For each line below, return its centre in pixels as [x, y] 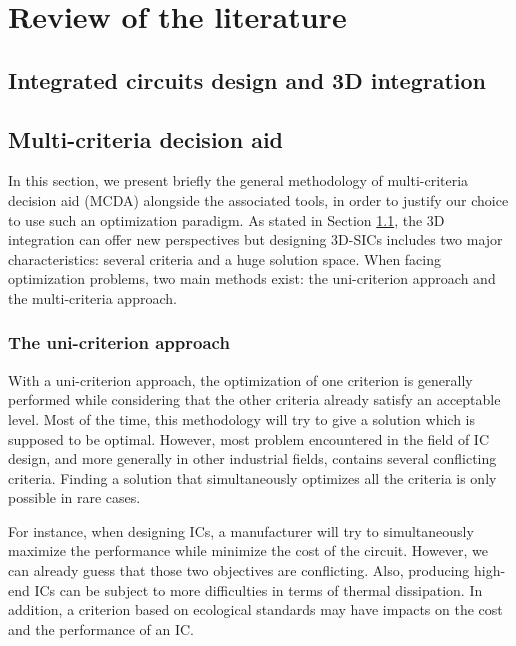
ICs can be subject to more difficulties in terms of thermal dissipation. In [258, 589]
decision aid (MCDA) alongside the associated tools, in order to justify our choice [258, 199]
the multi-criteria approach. [92, 297]
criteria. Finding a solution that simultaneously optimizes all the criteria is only [252, 477]
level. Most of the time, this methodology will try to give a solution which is [241, 418]
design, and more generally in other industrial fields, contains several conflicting [252, 458]
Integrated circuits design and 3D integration [247, 79]
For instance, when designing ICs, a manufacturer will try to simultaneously [241, 530]
